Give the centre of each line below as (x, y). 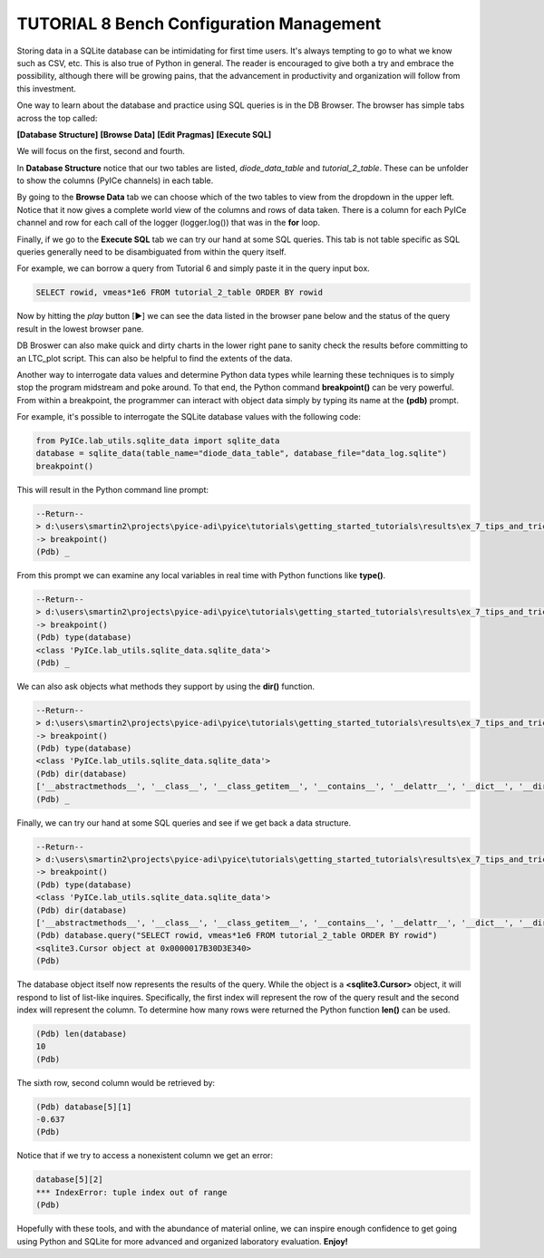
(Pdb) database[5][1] (84, 1107)
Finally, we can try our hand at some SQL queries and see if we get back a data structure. (184, 823)
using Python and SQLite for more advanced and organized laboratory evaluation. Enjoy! (182, 1241)
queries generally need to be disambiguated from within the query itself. (151, 252)
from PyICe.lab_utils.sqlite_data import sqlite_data (158, 441)
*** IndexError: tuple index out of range (131, 1192)
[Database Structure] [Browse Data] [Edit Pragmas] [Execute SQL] (144, 134)
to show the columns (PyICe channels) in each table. (115, 180)
